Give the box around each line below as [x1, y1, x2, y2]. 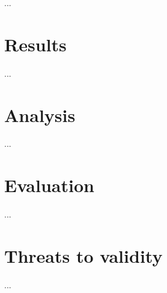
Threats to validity [4, 243, 163, 268]
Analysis [4, 102, 76, 127]
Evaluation [4, 173, 94, 198]
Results [4, 31, 67, 56]
